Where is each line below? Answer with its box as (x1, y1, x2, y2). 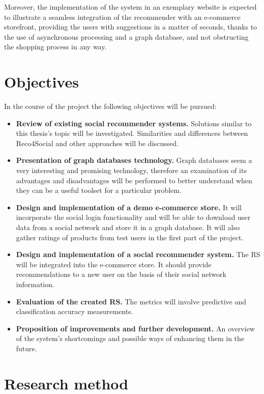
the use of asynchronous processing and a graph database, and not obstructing (4, 31, 249, 42)
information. (16, 279, 54, 289)
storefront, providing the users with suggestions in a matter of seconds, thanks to (4, 21, 257, 32)
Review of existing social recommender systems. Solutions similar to (16, 118, 252, 128)
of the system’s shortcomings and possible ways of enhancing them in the (16, 333, 245, 344)
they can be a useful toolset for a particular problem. (16, 185, 182, 195)
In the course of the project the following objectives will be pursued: (4, 101, 217, 111)
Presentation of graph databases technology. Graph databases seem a (16, 155, 252, 165)
